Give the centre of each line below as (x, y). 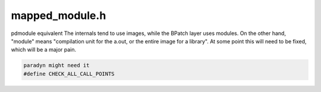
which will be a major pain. (44, 50)
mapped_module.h (59, 15)
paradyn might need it (56, 66)
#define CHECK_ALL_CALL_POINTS (69, 74)
